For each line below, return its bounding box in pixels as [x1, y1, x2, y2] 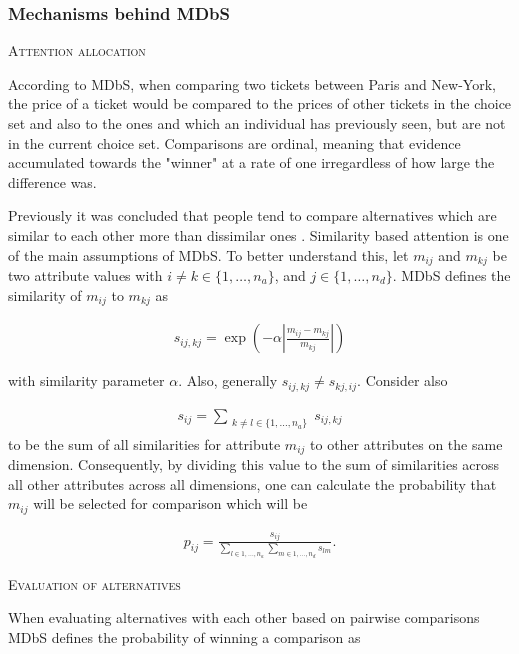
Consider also [365, 370, 448, 391]
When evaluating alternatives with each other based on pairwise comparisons [8, 607, 480, 628]
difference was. [8, 171, 97, 192]
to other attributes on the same [310, 433, 503, 454]
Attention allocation [8, 40, 146, 61]
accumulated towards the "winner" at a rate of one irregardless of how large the [8, 152, 495, 173]
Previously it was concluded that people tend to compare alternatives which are [8, 205, 497, 226]
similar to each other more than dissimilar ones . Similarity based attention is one [8, 224, 509, 245]
